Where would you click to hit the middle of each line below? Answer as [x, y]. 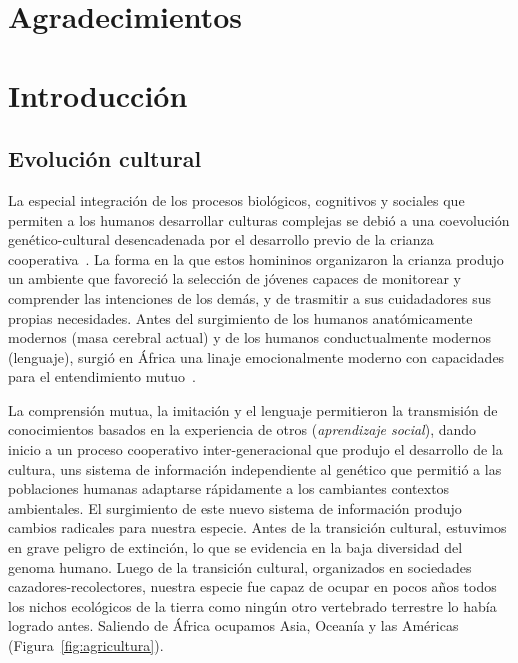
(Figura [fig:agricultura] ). [86, 645]
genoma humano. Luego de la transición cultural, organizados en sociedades [240, 566]
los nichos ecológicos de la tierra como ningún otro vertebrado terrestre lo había [252, 605]
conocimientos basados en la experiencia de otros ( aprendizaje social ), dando [242, 429]
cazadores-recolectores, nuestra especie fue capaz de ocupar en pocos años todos [252, 586]
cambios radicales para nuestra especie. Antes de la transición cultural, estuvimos [257, 527]
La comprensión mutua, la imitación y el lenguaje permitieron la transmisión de [253, 409]
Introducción [98, 94]
